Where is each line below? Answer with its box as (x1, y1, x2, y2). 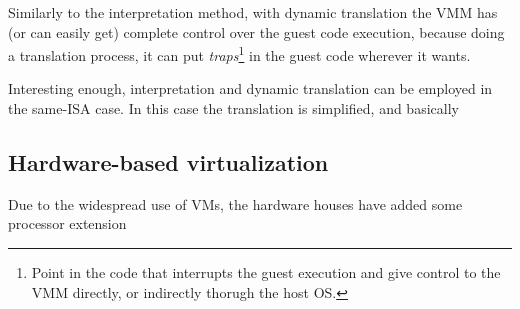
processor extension (8, 213, 127, 234)
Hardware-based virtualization (8, 147, 329, 178)
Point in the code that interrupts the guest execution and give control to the (31, 262, 501, 283)
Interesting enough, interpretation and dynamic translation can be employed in (8, 78, 493, 99)
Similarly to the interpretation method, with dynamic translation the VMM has (8, 2, 498, 22)
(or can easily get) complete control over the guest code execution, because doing (8, 21, 505, 42)
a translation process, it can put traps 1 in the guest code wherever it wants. (8, 42, 471, 65)
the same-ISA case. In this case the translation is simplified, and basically (8, 98, 459, 119)
